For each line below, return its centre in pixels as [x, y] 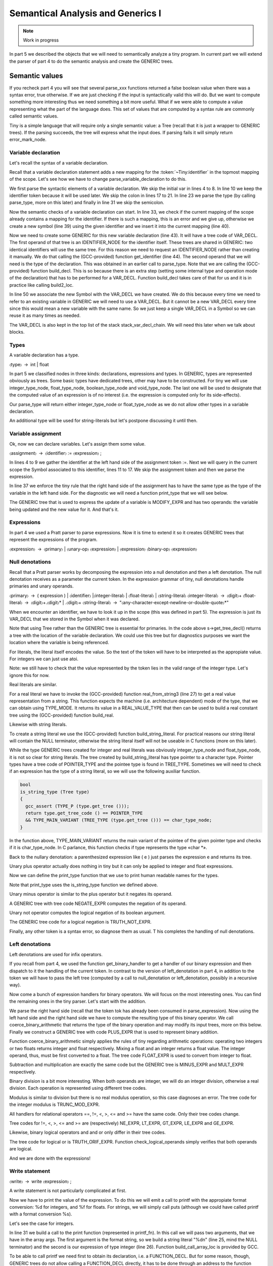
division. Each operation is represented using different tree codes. [78, 1088]
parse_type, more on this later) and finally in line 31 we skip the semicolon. [87, 203]
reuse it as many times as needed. [45, 315]
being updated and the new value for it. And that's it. [64, 509]
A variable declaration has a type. [44, 355]
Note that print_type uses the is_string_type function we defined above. [84, 885]
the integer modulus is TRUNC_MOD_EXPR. [55, 1104]
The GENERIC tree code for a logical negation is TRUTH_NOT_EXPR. [80, 922]
